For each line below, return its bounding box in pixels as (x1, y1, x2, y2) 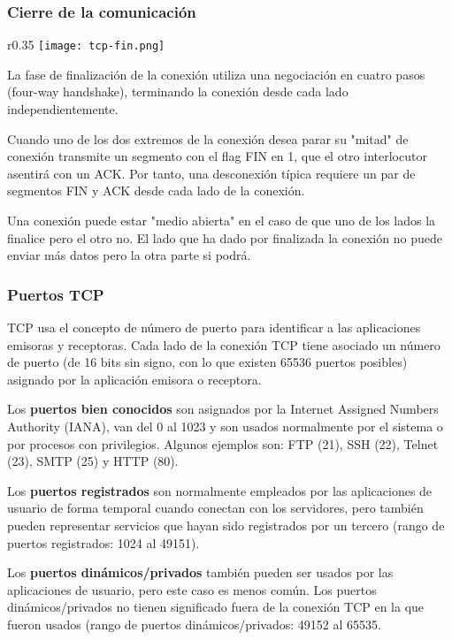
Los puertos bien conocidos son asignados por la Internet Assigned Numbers (7, 400, 439, 418)
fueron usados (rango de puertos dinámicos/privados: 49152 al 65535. (7, 614, 381, 633)
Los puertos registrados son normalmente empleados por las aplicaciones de (7, 481, 433, 499)
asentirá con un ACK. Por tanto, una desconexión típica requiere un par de (7, 164, 416, 182)
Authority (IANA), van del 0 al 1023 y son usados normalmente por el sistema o (7, 417, 443, 435)
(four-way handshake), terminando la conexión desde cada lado (7, 82, 349, 101)
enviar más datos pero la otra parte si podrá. (7, 246, 251, 264)
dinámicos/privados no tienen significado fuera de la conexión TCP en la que (7, 598, 425, 616)
